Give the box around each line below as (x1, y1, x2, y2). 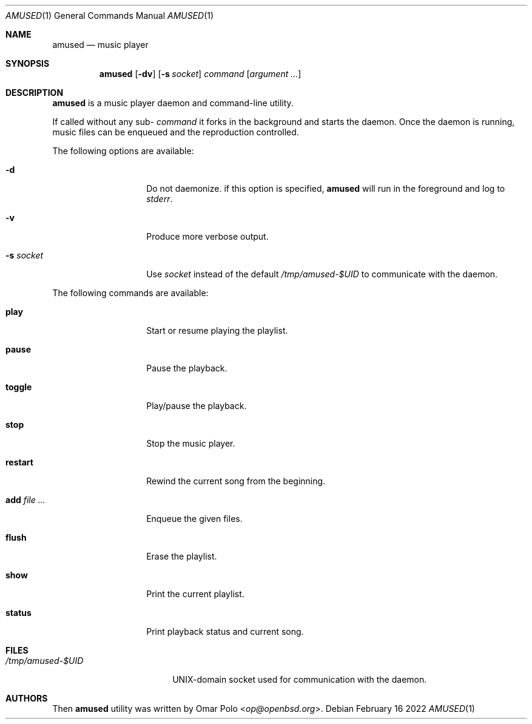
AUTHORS (5, 693, 48, 703)
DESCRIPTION (5, 87, 64, 98)
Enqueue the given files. (146, 513, 243, 524)
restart (5, 457, 33, 467)
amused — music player (52, 39, 149, 50)
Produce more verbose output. (146, 231, 269, 242)
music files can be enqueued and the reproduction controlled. (52, 127, 299, 137)
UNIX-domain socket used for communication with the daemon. (172, 674, 427, 685)
